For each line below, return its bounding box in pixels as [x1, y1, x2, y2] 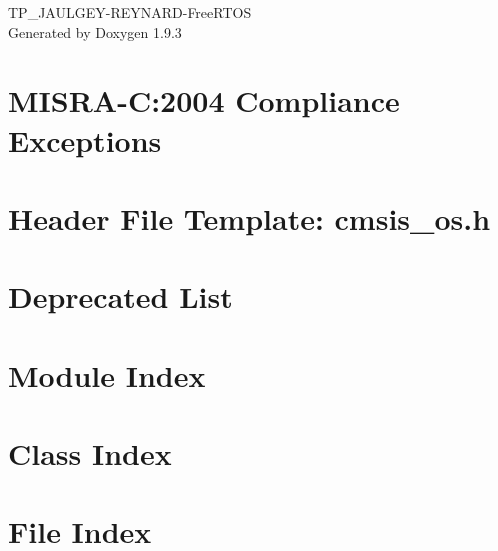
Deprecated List [8, 276, 233, 317]
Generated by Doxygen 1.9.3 [8, 21, 182, 42]
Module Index [8, 354, 206, 395]
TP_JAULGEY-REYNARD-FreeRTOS [8, 2, 252, 22]
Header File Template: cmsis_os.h [8, 197, 491, 238]
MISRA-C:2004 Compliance [8, 80, 400, 121]
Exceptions [8, 119, 162, 160]
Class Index [8, 433, 172, 474]
